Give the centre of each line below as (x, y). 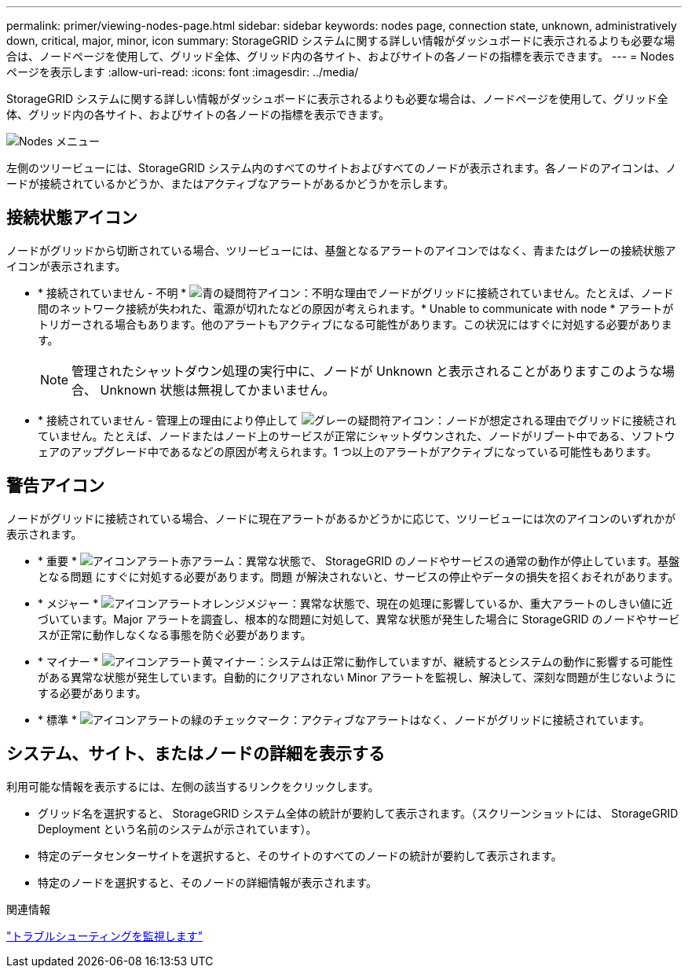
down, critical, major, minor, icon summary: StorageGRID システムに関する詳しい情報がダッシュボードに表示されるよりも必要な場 (341, 40)
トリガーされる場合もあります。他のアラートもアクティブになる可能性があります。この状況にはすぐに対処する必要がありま (355, 324)
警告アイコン (55, 486)
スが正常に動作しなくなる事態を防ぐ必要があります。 (175, 634)
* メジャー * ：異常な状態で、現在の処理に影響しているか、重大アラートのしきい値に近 (355, 603)
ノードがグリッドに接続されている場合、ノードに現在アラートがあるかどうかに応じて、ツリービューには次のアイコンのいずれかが (341, 518)
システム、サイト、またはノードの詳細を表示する (196, 754)
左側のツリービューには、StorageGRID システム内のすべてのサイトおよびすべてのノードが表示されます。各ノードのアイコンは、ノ (342, 168)
